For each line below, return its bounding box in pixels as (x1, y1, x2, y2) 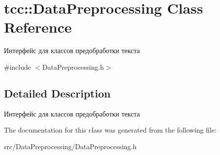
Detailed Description (4, 85, 111, 100)
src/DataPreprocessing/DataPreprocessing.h (4, 141, 137, 151)
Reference (4, 17, 72, 37)
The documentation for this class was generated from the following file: (4, 125, 217, 135)
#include (4, 61, 31, 72)
